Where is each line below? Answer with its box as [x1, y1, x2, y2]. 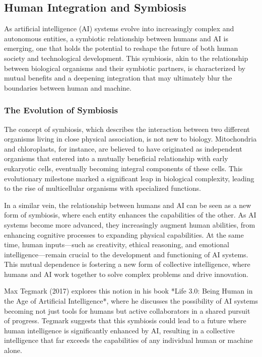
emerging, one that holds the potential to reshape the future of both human [4, 43, 238, 53]
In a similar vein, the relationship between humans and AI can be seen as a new [4, 199, 251, 210]
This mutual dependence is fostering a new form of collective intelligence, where [4, 259, 250, 269]
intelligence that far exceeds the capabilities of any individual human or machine [4, 335, 253, 345]
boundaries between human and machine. [4, 82, 132, 93]
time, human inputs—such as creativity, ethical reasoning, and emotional [4, 239, 229, 250]
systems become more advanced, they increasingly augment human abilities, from [4, 219, 255, 230]
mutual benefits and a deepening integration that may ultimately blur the [4, 73, 232, 83]
